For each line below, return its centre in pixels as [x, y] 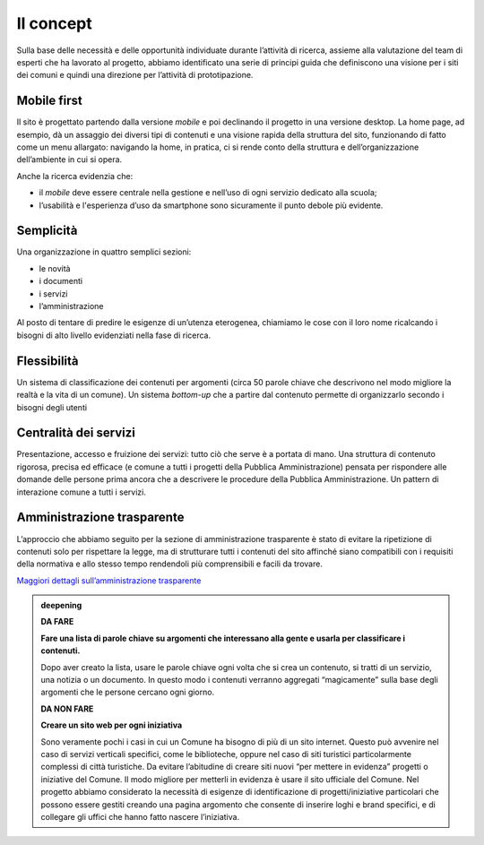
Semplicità [47, 231]
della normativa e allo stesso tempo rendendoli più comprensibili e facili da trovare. [169, 564]
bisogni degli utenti [52, 407]
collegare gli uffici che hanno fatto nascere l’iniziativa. [140, 816]
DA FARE [57, 622]
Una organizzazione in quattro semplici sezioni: [104, 252]
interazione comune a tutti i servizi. [82, 492]
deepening [61, 606]
